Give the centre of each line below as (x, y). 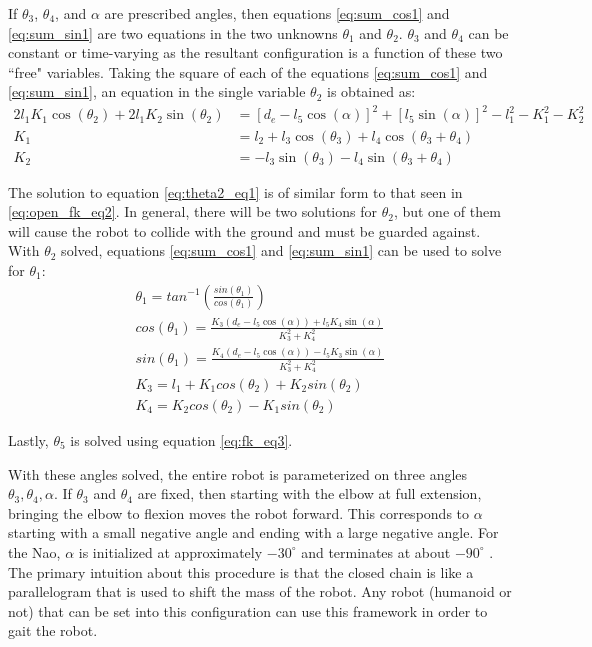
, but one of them (447, 211)
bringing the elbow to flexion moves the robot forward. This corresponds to (239, 512)
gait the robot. (53, 630)
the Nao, (34, 551)
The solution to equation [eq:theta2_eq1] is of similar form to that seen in (235, 191)
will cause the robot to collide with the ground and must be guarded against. (244, 230)
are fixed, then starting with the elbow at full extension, (309, 493)
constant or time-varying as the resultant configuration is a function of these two (255, 52)
